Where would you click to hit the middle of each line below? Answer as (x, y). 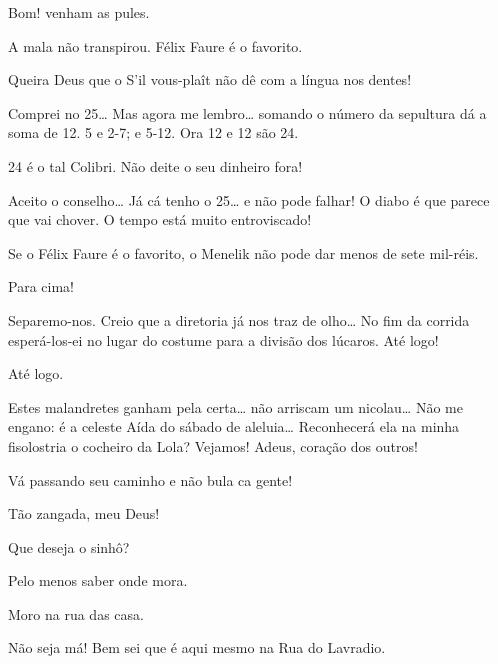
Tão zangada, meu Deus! (84, 513)
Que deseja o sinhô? (69, 546)
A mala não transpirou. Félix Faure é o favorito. (155, 45)
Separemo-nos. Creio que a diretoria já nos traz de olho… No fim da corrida (239, 319)
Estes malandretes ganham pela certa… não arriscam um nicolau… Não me (235, 406)
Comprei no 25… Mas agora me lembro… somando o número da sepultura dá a (247, 112)
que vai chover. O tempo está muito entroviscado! (160, 219)
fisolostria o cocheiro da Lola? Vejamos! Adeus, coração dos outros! (213, 445)
